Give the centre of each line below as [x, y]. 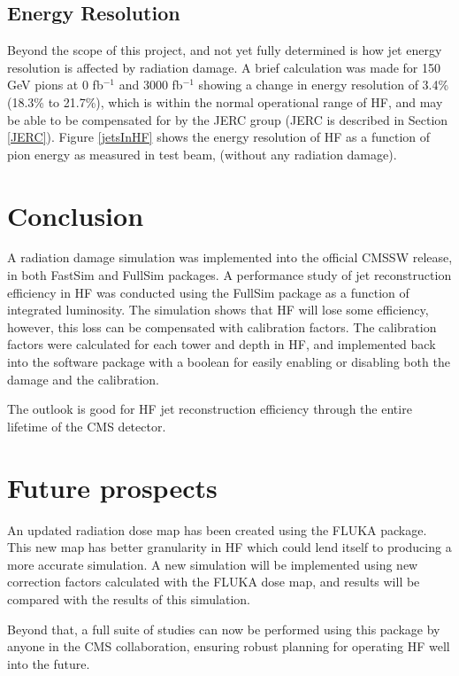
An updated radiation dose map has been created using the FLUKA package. [217, 529]
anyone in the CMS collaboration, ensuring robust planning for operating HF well [229, 646]
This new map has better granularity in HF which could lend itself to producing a [229, 547]
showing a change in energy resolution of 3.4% [324, 85]
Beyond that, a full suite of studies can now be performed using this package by [224, 629]
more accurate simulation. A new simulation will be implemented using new [213, 564]
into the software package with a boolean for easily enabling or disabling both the [229, 362]
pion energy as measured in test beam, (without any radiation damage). [202, 154]
